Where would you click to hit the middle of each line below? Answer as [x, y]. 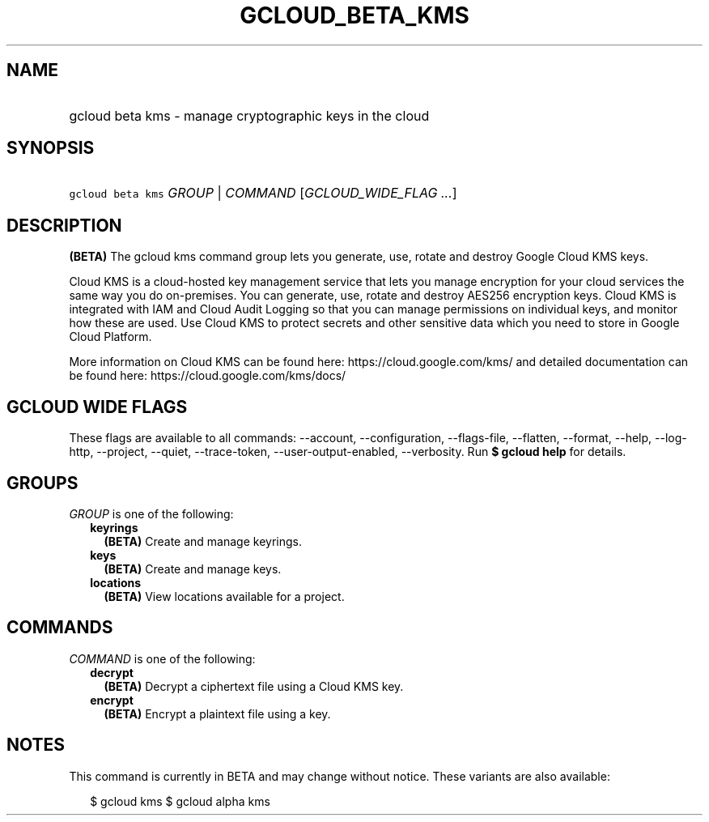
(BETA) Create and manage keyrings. [203, 541]
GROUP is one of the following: [151, 513]
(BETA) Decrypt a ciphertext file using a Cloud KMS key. [254, 686]
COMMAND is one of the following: [162, 658]
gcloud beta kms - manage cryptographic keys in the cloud [249, 115]
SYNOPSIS [51, 148]
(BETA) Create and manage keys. [193, 569]
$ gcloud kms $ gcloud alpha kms [180, 801]
